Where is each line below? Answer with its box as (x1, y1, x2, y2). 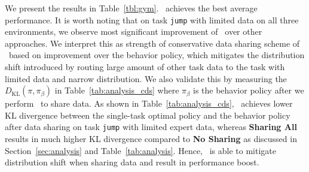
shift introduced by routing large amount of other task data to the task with (5, 61, 285, 73)
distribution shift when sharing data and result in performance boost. (5, 156, 259, 168)
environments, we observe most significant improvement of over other (5, 25, 262, 38)
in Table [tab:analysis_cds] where (54, 84, 179, 96)
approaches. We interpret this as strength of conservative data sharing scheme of (5, 37, 300, 49)
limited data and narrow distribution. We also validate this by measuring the (5, 72, 287, 85)
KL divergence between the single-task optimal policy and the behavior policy (5, 108, 290, 121)
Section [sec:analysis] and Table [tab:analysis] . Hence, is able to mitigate (5, 144, 276, 156)
